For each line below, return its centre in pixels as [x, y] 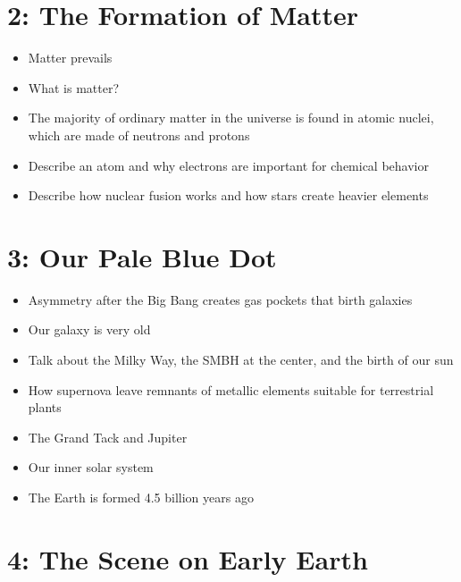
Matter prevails [70, 58]
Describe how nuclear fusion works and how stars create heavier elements [228, 195]
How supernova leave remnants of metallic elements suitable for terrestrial [231, 389]
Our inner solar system [91, 467]
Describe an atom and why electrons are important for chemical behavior [228, 165]
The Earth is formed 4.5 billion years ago [141, 497]
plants [45, 407]
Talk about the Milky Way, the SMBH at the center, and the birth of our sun [241, 359]
